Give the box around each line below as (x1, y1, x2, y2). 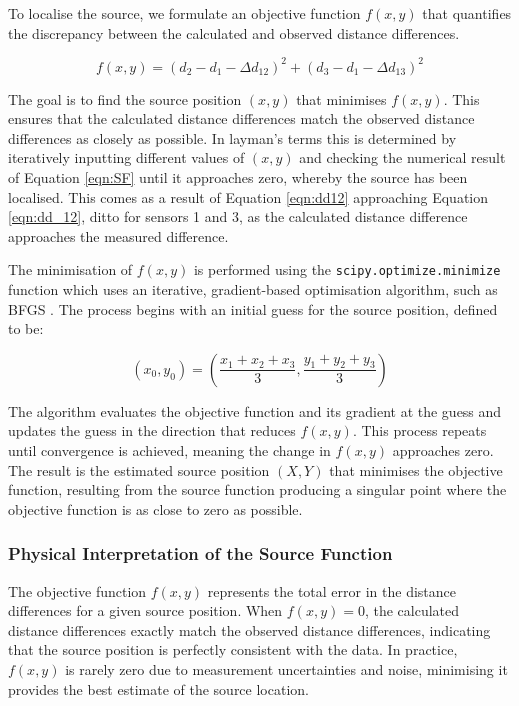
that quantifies (422, 3, 512, 23)
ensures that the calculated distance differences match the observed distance (8, 108, 475, 129)
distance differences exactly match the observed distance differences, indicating (8, 619, 491, 640)
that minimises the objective (329, 459, 503, 480)
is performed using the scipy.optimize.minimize (193, 259, 501, 280)
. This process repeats (352, 420, 487, 441)
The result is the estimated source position (8, 459, 270, 480)
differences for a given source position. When (8, 600, 283, 621)
